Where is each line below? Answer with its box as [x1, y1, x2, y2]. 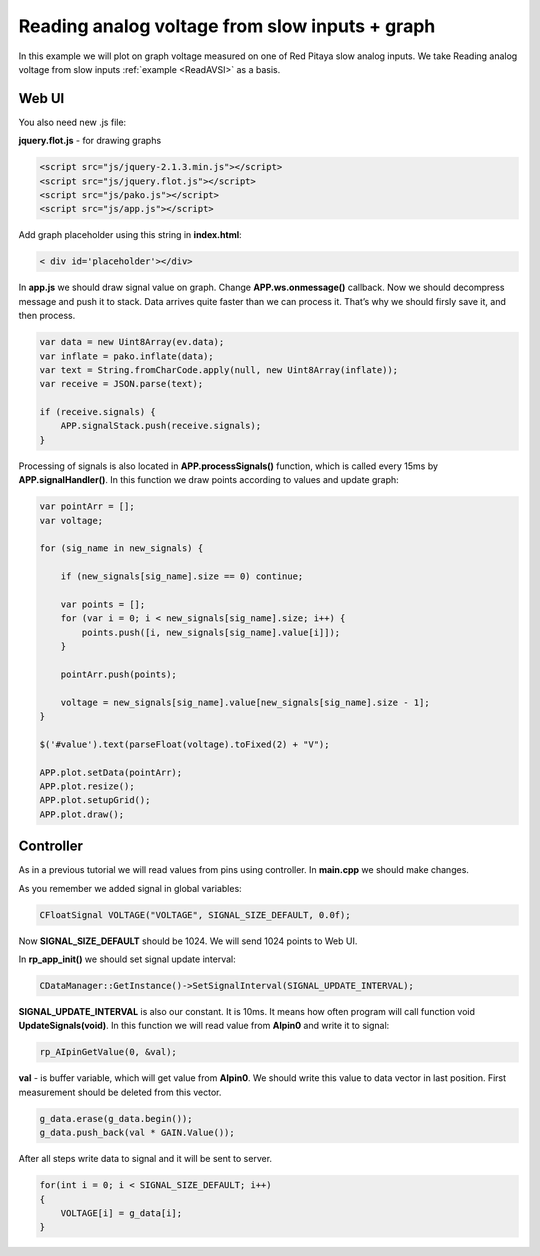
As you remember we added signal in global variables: [18, 882, 242, 894]
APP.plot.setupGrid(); [39, 795, 151, 806]
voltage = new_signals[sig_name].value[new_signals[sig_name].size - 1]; [60, 696, 430, 708]
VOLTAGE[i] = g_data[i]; [60, 1207, 183, 1219]
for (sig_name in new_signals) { [39, 543, 204, 554]
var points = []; [60, 598, 146, 610]
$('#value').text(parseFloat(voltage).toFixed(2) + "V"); [39, 738, 330, 750]
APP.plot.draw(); [39, 808, 125, 820]
